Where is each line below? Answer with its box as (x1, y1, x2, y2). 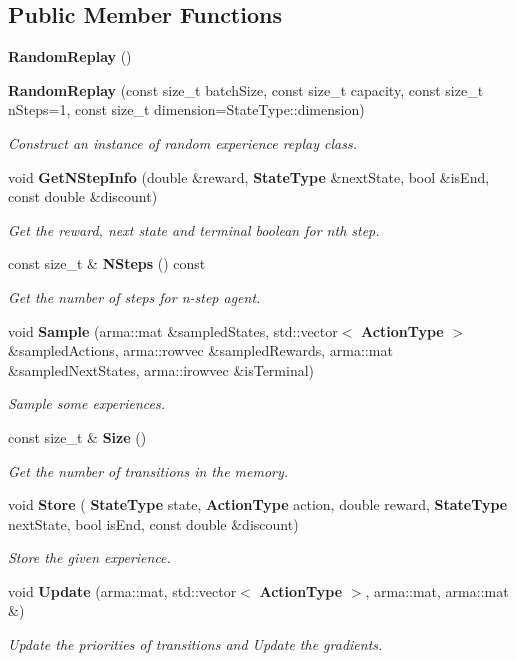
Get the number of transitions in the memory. (8, 460, 289, 481)
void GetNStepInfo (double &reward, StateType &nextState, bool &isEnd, (8, 166, 490, 187)
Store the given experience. (8, 547, 171, 568)
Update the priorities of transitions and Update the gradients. (8, 634, 383, 655)
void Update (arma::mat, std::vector (8, 580, 237, 601)
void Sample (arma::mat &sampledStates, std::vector (8, 320, 338, 341)
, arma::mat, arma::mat (365, 580, 509, 601)
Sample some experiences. (8, 393, 165, 414)
